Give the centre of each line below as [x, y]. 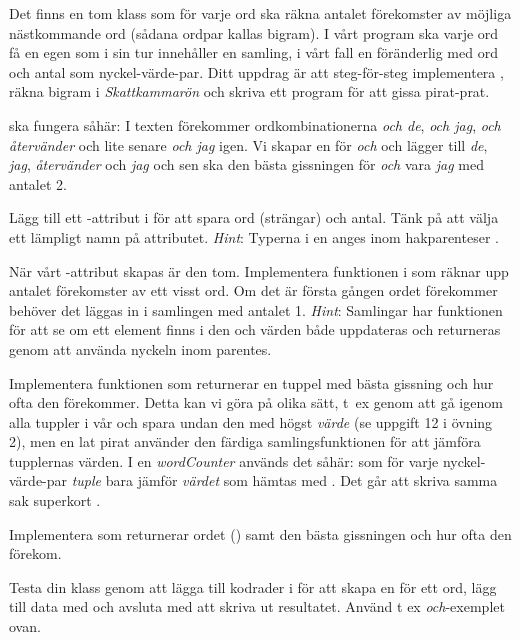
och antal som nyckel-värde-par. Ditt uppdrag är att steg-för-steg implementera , [256, 71]
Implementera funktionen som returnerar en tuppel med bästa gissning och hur [251, 382]
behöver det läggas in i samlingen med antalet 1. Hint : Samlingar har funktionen [256, 309]
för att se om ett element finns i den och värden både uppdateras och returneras [255, 329]
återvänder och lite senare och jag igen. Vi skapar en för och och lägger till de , [248, 144]
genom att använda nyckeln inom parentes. [140, 348]
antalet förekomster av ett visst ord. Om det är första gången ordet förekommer [253, 290]
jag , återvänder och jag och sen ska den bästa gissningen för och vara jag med [246, 164]
